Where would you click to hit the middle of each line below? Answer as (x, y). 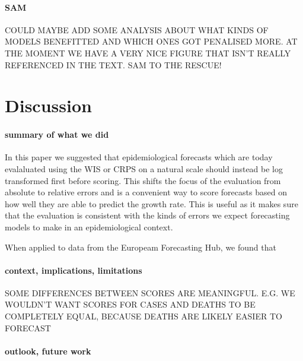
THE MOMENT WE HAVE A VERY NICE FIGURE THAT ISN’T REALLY (148, 53)
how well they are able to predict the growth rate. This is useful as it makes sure (151, 203)
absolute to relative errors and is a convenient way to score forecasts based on (146, 192)
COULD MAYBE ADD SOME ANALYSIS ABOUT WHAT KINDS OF (137, 29)
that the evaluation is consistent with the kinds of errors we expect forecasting (147, 215)
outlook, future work (48, 351)
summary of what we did (57, 134)
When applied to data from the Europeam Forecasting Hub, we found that (141, 247)
